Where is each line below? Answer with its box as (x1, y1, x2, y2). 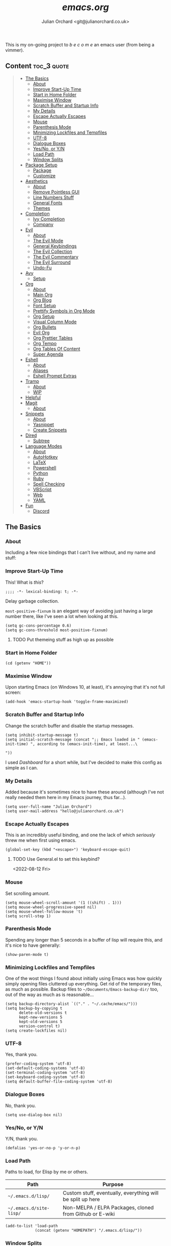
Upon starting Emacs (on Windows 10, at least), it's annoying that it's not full (5, 684, 165, 690)
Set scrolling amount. (5, 890, 50, 896)
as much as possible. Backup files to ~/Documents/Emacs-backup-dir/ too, (5, 986, 159, 993)
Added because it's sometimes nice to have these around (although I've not (5, 788, 164, 795)
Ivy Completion (33, 216, 65, 222)
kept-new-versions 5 (18, 1015, 63, 1020)
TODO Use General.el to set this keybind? (12, 856, 100, 862)
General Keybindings (33, 243, 77, 249)
